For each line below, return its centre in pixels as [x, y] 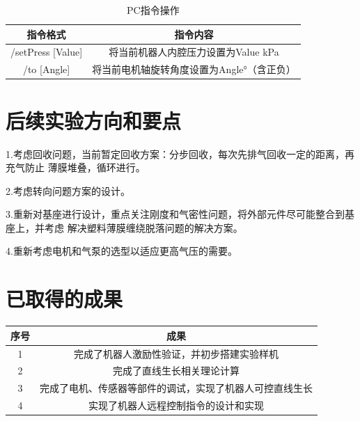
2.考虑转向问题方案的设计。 [68, 190]
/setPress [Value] [47, 52]
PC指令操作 [153, 10]
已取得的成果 [64, 299]
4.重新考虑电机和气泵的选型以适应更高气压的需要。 [122, 251]
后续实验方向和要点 [94, 120]
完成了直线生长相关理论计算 [176, 371]
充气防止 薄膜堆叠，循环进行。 [76, 167]
